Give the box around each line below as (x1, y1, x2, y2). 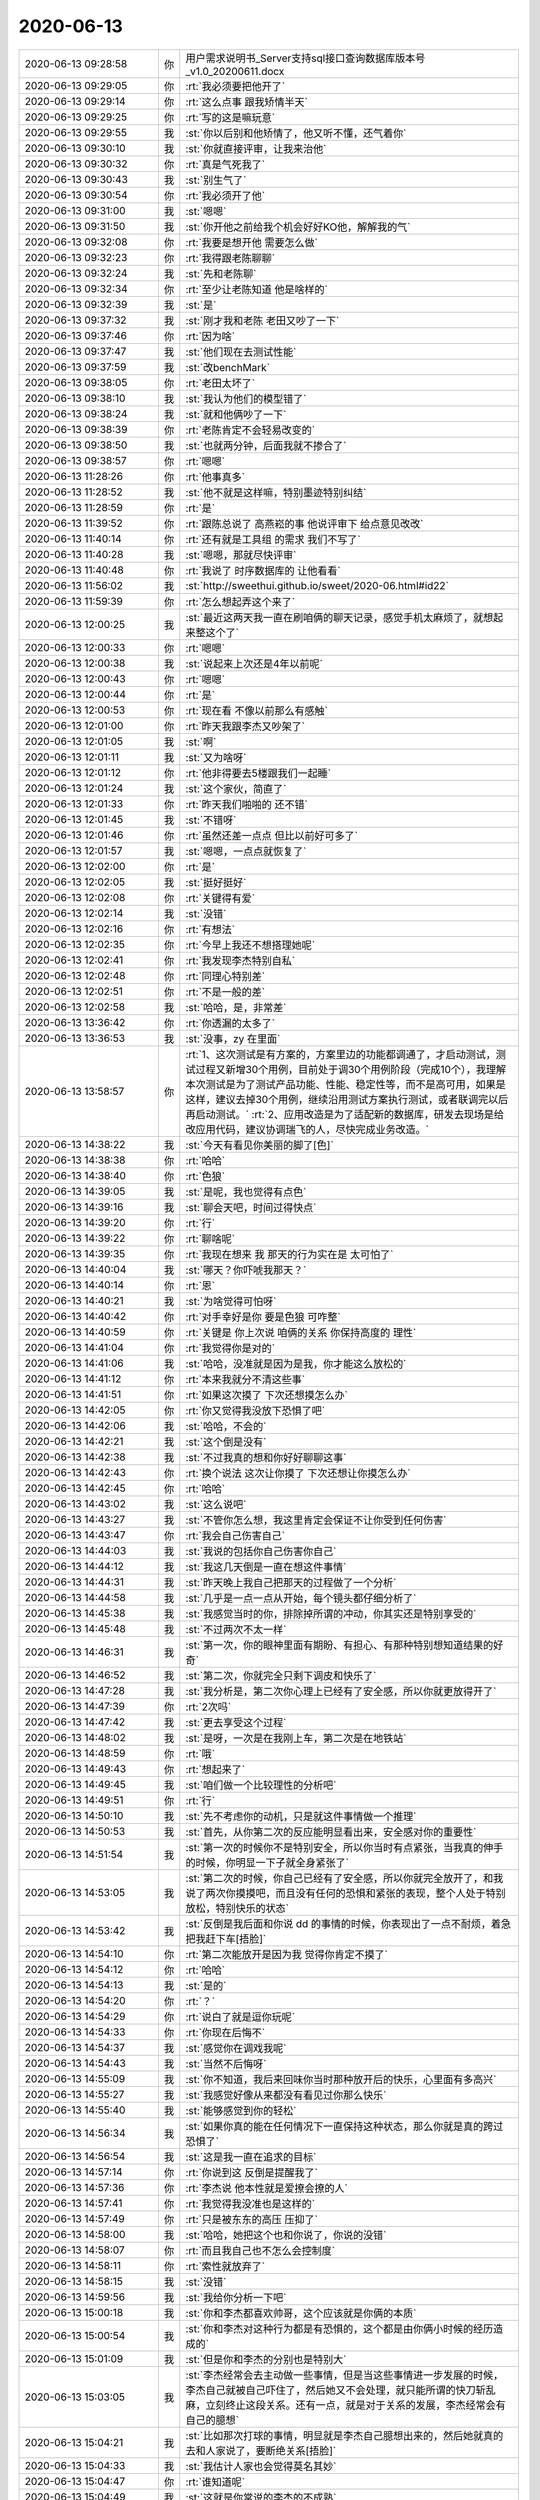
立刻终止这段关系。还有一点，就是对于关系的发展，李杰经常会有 (205, 2398, 506, 2412)
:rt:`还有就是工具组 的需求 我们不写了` (185, 532, 361, 546)
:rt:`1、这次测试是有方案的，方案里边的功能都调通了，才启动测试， (185, 1047, 497, 1061)
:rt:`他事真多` (185, 470, 245, 484)
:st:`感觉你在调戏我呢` (185, 2041, 287, 2055)
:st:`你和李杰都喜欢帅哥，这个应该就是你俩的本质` (185, 2306, 417, 2320)
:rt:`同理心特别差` (185, 969, 265, 983)
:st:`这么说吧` (185, 1497, 247, 1511)
